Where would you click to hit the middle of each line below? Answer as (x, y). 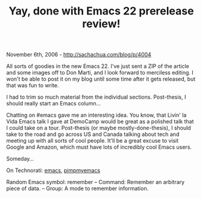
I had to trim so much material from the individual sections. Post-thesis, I (96, 97)
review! (101, 24)
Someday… (20, 159)
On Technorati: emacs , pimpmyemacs (53, 170)
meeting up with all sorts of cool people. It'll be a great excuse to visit (93, 141)
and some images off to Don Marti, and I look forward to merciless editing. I (100, 73)
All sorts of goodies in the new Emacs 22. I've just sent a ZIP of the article (98, 66)
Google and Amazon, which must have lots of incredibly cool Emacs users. (99, 147)
